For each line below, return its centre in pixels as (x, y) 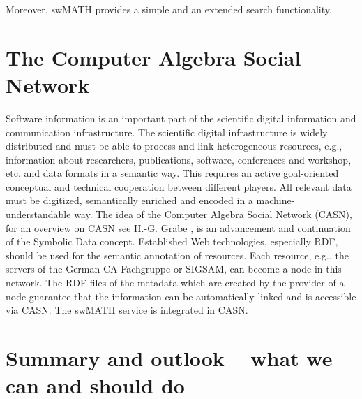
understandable (38, 214)
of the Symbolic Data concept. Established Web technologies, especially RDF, (172, 241)
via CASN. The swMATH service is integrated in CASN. (127, 310)
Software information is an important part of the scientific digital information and (181, 118)
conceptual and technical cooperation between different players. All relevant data (179, 186)
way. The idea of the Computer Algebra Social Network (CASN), (213, 214)
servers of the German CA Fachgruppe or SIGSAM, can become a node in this (174, 269)
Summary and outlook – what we (169, 358)
